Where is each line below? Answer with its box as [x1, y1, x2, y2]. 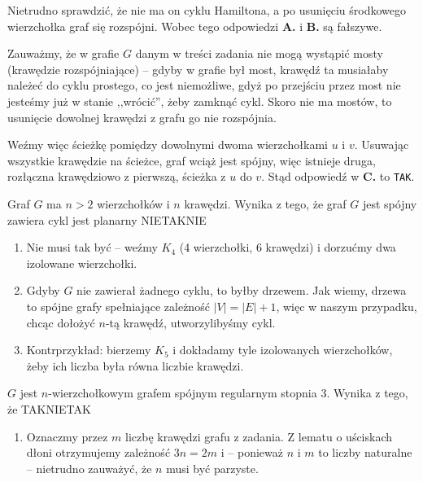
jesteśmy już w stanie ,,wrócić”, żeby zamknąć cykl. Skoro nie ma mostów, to [7, 92, 392, 109]
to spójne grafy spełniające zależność [26, 297, 210, 314]
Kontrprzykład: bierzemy [26, 341, 151, 358]
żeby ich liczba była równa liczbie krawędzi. [26, 357, 244, 374]
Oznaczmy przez [26, 427, 108, 445]
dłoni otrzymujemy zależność [26, 444, 171, 461]
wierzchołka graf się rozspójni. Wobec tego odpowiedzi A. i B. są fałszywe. [7, 17, 382, 34]
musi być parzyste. [166, 459, 259, 476]
